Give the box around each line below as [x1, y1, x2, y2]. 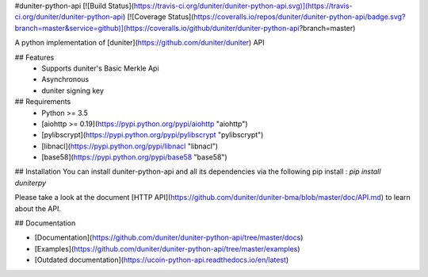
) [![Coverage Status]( [122, 12, 194, 21]
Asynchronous [41, 75, 90, 84]
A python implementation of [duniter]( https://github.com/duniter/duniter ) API [14, 38, 265, 48]
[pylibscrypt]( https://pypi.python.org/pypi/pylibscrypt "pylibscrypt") [41, 130, 264, 140]
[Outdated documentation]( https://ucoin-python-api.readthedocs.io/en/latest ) [34, 255, 289, 265]
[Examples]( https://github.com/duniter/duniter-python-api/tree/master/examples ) [34, 244, 300, 253]
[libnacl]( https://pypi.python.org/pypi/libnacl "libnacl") [41, 141, 218, 151]
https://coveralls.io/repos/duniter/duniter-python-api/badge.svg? [193, 12, 406, 21]
